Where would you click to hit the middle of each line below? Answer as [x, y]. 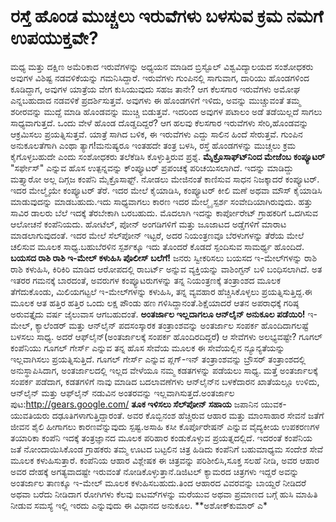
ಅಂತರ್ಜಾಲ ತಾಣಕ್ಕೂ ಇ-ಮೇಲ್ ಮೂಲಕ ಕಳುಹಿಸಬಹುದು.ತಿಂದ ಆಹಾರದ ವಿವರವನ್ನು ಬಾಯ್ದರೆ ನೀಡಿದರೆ [158, 482]
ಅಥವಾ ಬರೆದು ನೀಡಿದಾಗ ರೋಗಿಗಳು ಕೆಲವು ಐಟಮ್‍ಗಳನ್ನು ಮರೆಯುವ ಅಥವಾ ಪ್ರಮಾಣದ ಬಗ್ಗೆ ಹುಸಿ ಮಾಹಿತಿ [164, 494]
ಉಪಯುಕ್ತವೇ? [54, 38]
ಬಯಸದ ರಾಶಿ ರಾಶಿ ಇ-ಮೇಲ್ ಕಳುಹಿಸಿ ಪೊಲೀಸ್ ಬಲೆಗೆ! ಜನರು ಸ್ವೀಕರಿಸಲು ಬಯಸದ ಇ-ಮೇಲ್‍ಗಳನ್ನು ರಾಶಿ [164, 257]
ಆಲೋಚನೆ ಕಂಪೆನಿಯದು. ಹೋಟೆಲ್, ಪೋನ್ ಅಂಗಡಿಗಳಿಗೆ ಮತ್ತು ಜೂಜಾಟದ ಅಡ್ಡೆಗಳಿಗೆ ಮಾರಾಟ [148, 224]
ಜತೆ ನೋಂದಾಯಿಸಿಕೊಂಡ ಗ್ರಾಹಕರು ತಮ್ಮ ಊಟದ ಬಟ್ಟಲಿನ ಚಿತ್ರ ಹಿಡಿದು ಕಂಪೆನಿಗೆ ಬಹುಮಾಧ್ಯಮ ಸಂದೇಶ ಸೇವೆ [167, 449]
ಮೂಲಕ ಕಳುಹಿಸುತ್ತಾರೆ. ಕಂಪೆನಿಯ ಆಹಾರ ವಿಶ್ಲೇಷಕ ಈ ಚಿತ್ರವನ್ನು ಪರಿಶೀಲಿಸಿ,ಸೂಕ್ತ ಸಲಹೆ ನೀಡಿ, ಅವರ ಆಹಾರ [165, 460]
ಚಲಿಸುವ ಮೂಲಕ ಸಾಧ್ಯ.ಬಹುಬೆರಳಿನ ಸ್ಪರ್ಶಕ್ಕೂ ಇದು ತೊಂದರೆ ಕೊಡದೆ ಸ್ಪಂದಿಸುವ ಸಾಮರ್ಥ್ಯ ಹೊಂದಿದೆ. [157, 246]
